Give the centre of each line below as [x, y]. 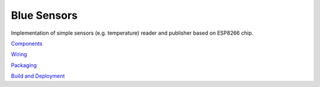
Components [27, 43]
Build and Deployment [38, 76]
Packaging [24, 65]
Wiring [19, 54]
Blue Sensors [44, 15]
